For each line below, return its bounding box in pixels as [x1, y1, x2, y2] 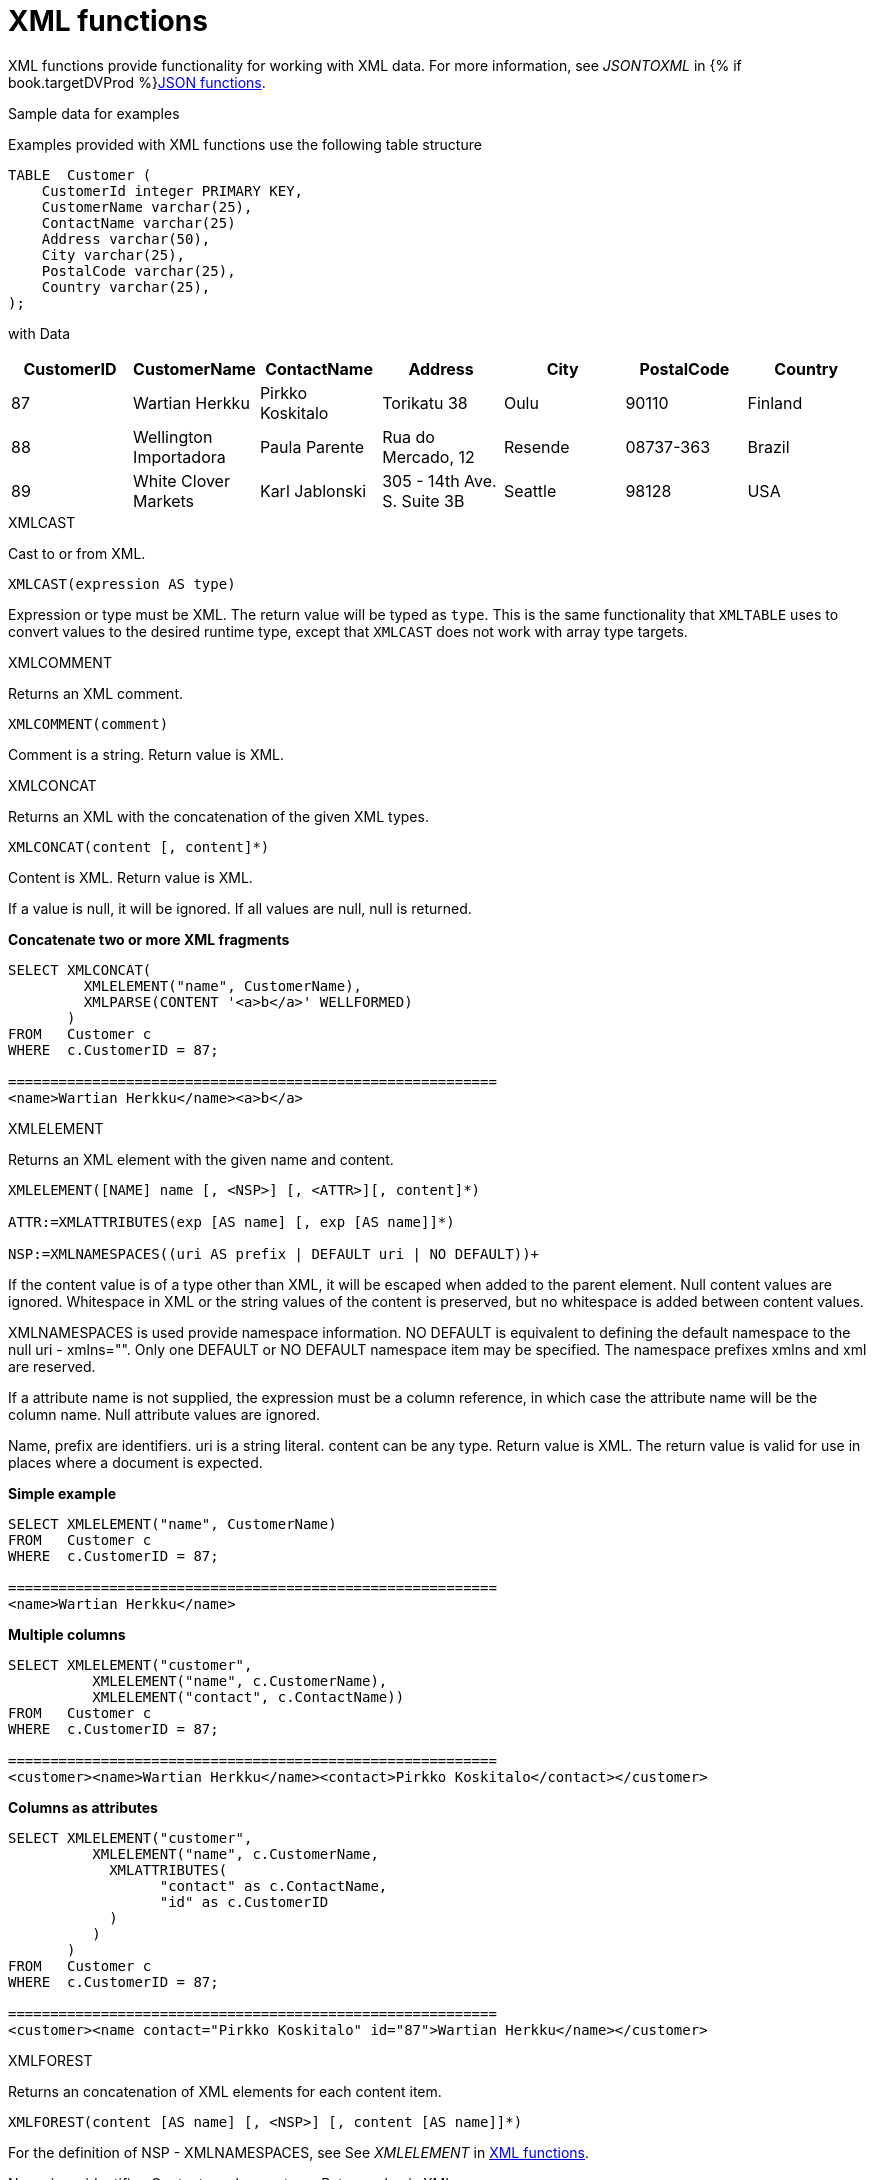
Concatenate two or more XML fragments [8, 930, 290, 948]
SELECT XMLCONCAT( [8, 961, 152, 978]
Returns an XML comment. [8, 684, 183, 702]
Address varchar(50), [41, 230, 211, 247]
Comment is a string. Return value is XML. [8, 745, 285, 763]
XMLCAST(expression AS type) [8, 575, 236, 592]
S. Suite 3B [382, 490, 465, 511]
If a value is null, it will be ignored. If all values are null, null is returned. [8, 899, 472, 917]
